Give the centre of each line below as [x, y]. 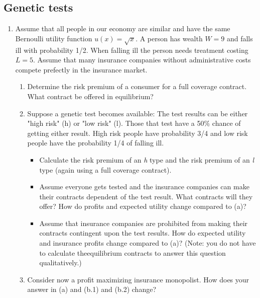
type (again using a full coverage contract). [105, 169]
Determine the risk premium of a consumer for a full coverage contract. [137, 86]
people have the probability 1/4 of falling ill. [96, 143]
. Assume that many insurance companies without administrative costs [142, 60]
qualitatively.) [60, 263]
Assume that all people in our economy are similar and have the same [123, 28]
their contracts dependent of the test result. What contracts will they [146, 196]
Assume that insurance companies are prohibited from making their [144, 223]
